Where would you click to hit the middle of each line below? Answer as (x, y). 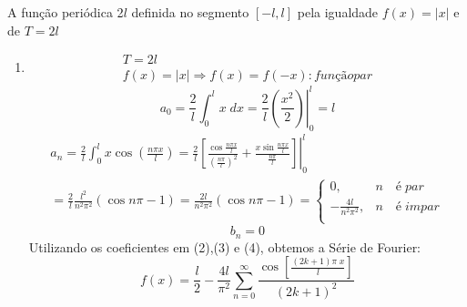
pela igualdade (338, 12)
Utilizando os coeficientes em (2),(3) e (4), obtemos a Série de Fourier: (225, 246)
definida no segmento (190, 12)
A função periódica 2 (66, 12)
